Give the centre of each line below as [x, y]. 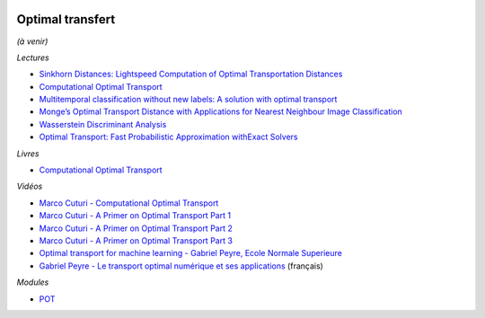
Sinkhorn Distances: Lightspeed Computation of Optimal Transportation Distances [191, 74]
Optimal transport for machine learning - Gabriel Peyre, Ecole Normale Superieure [191, 253]
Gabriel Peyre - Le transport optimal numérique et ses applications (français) [181, 266]
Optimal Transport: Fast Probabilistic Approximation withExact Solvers [168, 137]
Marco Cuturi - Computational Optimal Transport [129, 203]
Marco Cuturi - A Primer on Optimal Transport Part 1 [135, 216]
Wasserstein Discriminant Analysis [103, 124]
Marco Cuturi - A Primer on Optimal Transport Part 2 [136, 228]
